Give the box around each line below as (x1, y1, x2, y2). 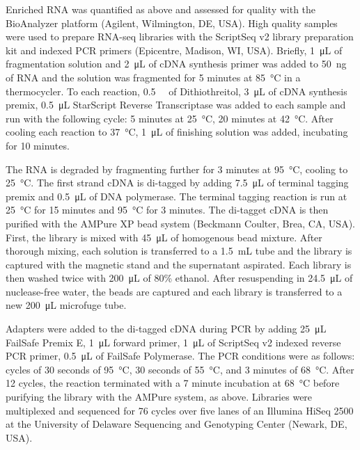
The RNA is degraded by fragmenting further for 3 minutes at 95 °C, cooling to (6, 161, 348, 176)
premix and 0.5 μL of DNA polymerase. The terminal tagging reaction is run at (6, 188, 347, 203)
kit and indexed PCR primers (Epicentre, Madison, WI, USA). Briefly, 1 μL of (6, 42, 343, 57)
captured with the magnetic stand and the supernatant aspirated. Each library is (6, 257, 352, 271)
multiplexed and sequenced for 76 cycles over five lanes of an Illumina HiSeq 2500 (6, 403, 354, 417)
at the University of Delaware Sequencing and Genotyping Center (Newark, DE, (6, 417, 347, 431)
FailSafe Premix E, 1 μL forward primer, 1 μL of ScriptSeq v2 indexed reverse (6, 335, 341, 349)
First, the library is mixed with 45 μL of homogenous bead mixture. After (6, 230, 322, 244)
